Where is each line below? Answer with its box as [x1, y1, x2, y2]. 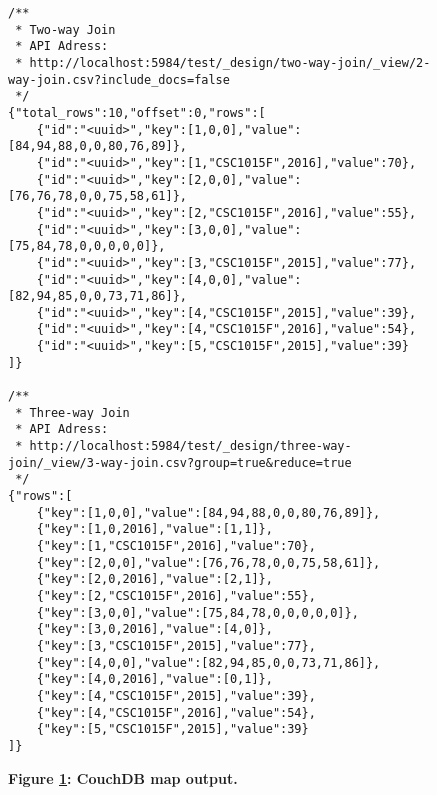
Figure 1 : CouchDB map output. [8, 767, 238, 788]
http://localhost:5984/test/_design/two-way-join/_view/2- [29, 55, 431, 70]
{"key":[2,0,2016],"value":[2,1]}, [36, 572, 273, 587]
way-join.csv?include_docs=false [8, 72, 230, 87]
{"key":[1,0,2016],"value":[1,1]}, [36, 522, 273, 537]
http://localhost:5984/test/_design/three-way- [29, 439, 352, 454]
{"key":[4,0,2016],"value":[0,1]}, [36, 672, 273, 687]
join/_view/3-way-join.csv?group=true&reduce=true [8, 455, 352, 470]
